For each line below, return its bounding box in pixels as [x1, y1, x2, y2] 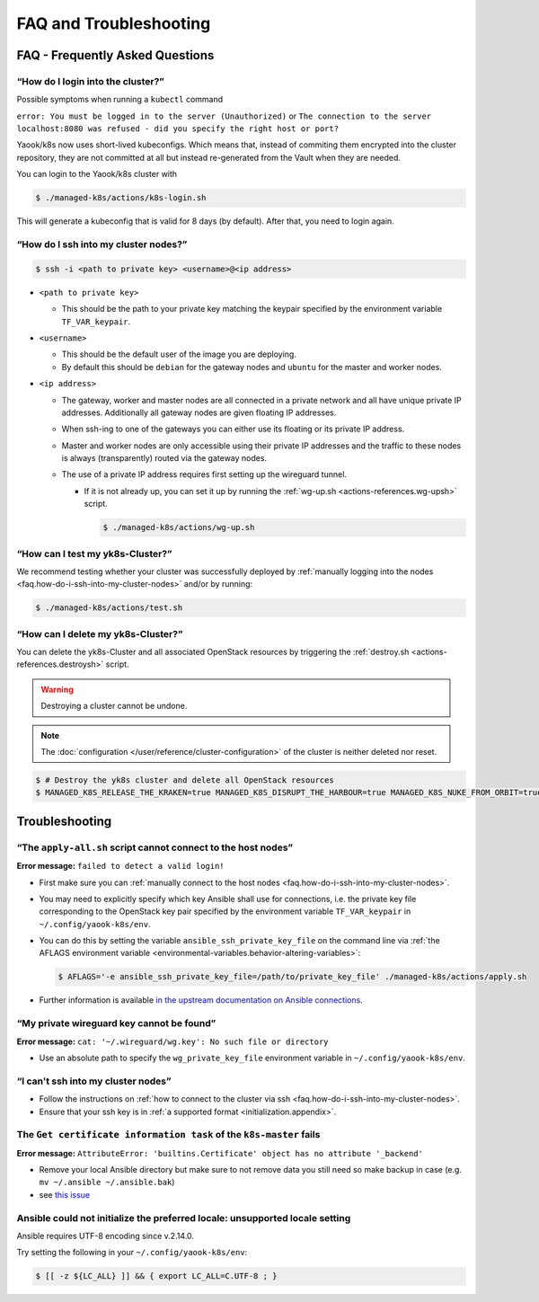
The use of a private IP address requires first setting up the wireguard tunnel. [61, 469, 348, 480]
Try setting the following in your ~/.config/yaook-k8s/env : [16, 1247, 248, 1258]
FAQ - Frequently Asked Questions [16, 48, 215, 63]
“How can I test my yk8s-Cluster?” [16, 547, 172, 560]
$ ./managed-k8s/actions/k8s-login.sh [35, 193, 207, 203]
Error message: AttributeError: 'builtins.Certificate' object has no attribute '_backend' [16, 1147, 424, 1158]
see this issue [39, 1189, 90, 1200]
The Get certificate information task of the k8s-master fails [16, 1129, 321, 1141]
